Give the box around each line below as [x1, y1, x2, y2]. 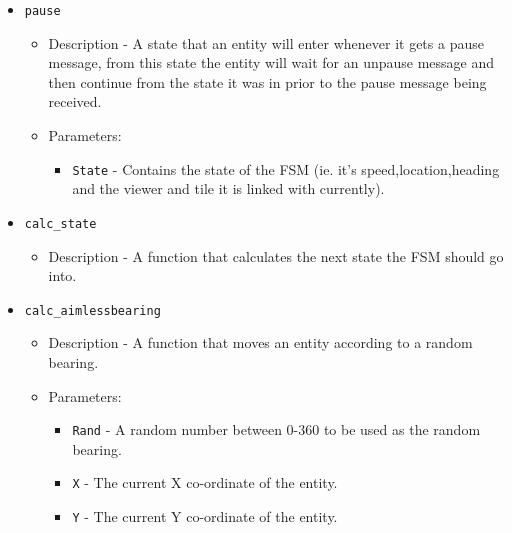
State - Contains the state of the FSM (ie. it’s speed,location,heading [72, 158, 500, 179]
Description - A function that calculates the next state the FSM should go [48, 245, 504, 266]
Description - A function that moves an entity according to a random [48, 332, 473, 353]
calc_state [24, 216, 97, 231]
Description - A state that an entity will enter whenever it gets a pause [48, 32, 484, 53]
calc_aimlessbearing [24, 303, 161, 318]
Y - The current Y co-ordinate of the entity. [72, 506, 338, 527]
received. [48, 91, 102, 112]
